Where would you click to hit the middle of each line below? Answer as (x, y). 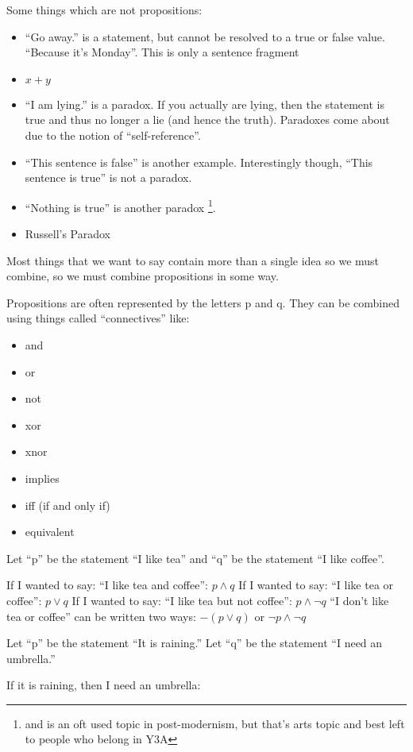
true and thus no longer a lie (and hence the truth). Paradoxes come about (207, 120)
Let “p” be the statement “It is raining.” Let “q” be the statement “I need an (195, 643)
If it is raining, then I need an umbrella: (104, 685)
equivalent (50, 532)
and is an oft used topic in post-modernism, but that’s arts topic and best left (215, 723)
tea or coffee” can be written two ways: (101, 616)
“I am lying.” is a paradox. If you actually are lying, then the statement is (205, 104)
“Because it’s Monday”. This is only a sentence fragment (162, 52)
